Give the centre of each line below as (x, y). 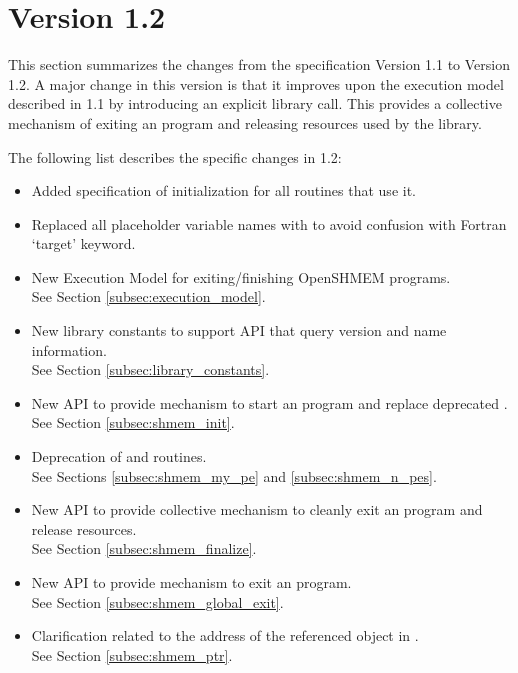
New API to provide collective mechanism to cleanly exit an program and (257, 509)
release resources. (84, 528)
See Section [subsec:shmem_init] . (133, 422)
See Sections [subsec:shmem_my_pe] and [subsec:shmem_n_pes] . (234, 475)
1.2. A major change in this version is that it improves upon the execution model (256, 83)
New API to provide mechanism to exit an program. (191, 582)
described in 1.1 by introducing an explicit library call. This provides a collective (255, 103)
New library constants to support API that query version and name (239, 330)
